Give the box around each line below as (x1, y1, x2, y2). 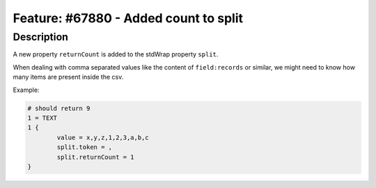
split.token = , (56, 143, 113, 151)
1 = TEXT (27, 113, 58, 122)
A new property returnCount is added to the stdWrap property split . (13, 50, 219, 58)
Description (13, 31, 69, 43)
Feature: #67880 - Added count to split (13, 10, 244, 26)
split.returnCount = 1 (56, 153, 135, 161)
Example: (13, 86, 40, 94)
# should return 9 (27, 104, 91, 112)
